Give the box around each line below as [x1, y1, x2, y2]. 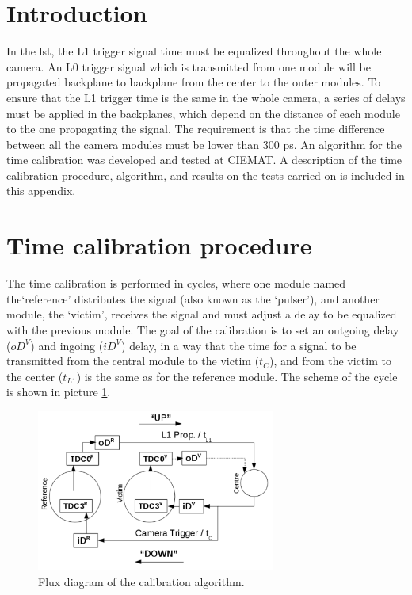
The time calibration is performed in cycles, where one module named [6, 275, 346, 292]
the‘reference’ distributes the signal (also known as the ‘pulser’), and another [6, 290, 380, 307]
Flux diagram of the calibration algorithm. [38, 573, 245, 589]
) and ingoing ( [30, 337, 104, 353]
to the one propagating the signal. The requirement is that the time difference [6, 120, 385, 137]
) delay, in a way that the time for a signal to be [121, 337, 357, 353]
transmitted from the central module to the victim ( [6, 353, 260, 369]
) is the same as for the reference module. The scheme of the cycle [76, 368, 398, 384]
